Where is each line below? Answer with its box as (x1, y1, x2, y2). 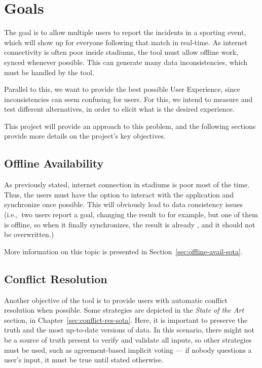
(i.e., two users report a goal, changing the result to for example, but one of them (4, 209, 258, 220)
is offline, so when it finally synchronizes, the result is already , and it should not (4, 219, 255, 229)
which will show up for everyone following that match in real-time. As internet (4, 37, 248, 47)
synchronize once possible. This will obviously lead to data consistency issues (4, 199, 243, 210)
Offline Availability (4, 155, 104, 171)
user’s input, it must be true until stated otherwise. (4, 354, 164, 365)
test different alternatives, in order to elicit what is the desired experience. (4, 104, 235, 114)
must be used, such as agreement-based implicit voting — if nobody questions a (4, 344, 252, 355)
